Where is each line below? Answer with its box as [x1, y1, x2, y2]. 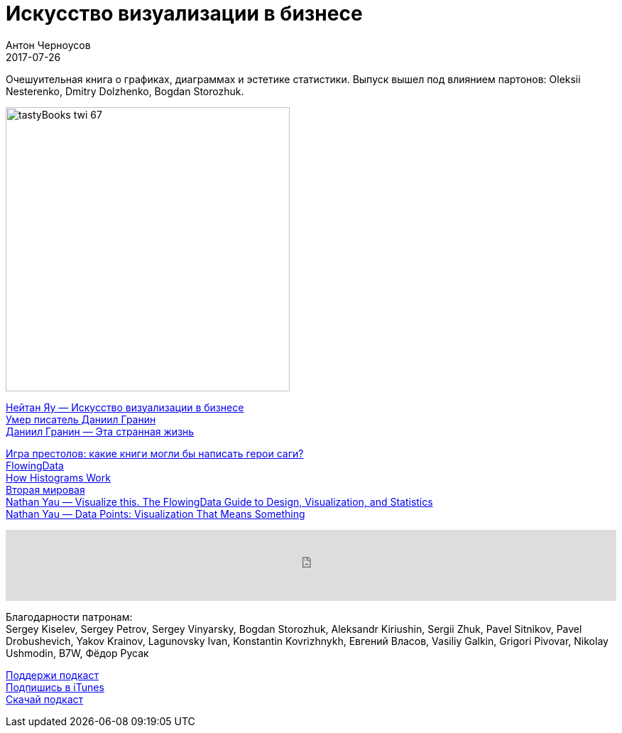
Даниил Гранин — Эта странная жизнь [6, 425, 195, 438]
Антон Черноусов [6, 38, 91, 51]
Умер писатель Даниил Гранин [6, 413, 156, 425]
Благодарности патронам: [6, 610, 133, 623]
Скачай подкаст [6, 693, 84, 705]
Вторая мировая [6, 483, 85, 496]
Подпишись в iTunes [6, 680, 104, 693]
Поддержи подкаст [6, 668, 99, 681]
